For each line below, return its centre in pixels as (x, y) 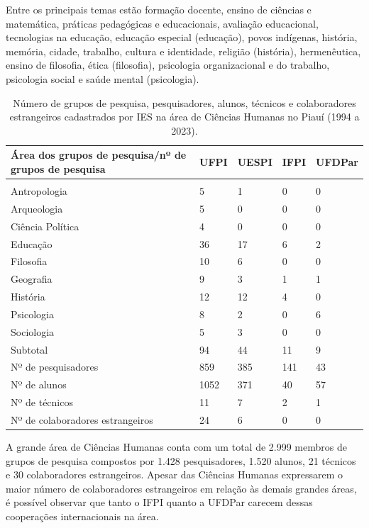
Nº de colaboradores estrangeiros (82, 420)
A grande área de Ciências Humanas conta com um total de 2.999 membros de (176, 447)
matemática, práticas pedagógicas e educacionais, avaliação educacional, (162, 23)
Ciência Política (45, 226)
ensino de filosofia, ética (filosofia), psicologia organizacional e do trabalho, (168, 65)
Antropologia (39, 191)
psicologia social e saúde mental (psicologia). (103, 78)
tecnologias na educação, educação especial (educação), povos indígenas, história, (182, 37)
